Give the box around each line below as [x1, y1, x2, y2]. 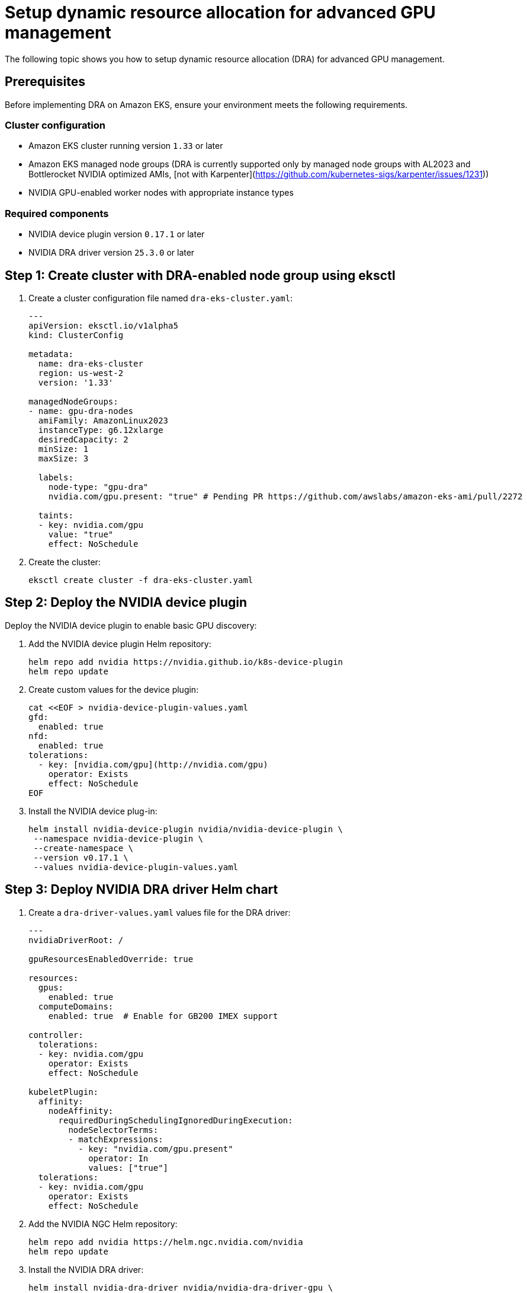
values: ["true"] [88, 1163, 169, 1173]
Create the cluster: [28, 556, 101, 567]
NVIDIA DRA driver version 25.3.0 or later [28, 247, 195, 258]
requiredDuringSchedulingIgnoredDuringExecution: [58, 1115, 293, 1125]
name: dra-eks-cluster [38, 358, 143, 368]
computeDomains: [38, 1001, 114, 1011]
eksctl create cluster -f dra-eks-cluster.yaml [28, 575, 253, 585]
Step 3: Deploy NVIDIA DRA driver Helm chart [5, 882, 278, 897]
